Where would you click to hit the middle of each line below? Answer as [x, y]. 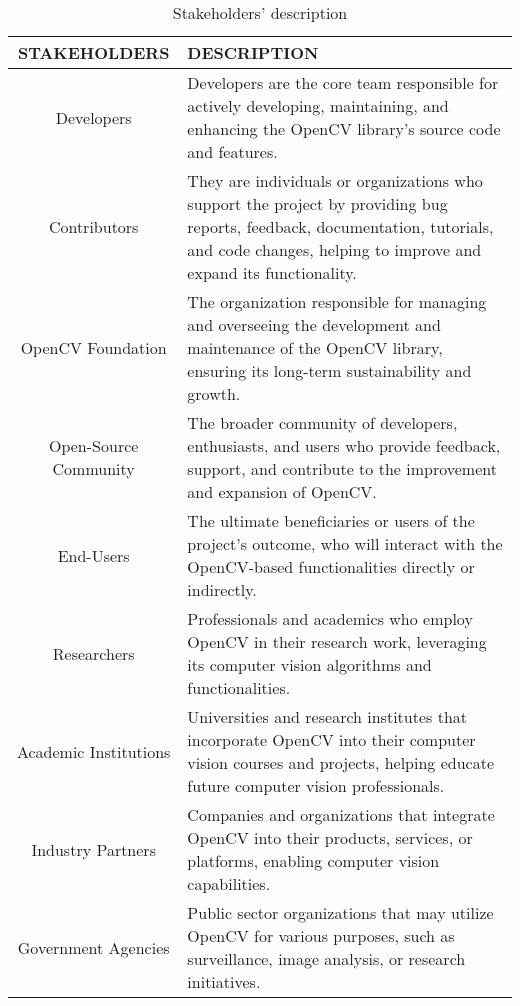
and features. [232, 151]
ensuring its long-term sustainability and [329, 370]
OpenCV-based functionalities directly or [331, 566]
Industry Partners [93, 849]
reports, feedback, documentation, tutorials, [340, 226]
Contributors [93, 226]
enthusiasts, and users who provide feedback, [344, 445]
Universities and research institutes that [327, 716]
